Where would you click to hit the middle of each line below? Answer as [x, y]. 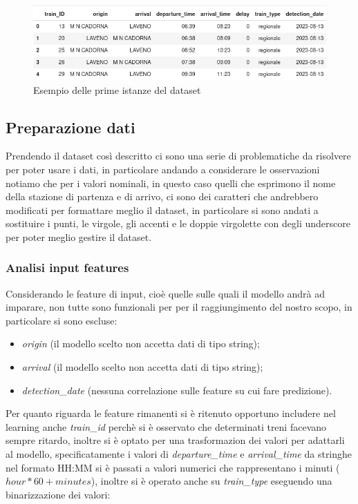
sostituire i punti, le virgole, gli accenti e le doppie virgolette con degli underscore [178, 223]
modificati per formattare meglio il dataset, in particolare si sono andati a [162, 210]
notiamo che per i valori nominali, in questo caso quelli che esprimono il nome [171, 183]
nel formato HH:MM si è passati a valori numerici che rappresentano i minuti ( [173, 467]
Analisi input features [67, 268]
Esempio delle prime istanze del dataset [117, 89]
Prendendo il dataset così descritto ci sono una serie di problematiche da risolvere [178, 156]
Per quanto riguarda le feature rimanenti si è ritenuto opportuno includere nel [171, 413]
